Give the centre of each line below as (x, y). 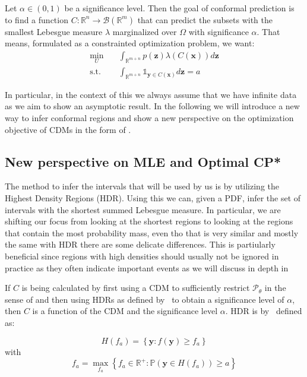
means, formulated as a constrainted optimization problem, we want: (130, 43)
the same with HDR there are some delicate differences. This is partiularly (140, 244)
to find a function (37, 19)
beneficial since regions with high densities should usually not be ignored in (142, 256)
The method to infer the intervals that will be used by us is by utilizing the (142, 186)
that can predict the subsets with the (205, 19)
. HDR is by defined (264, 311)
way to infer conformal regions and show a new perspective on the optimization (149, 118)
